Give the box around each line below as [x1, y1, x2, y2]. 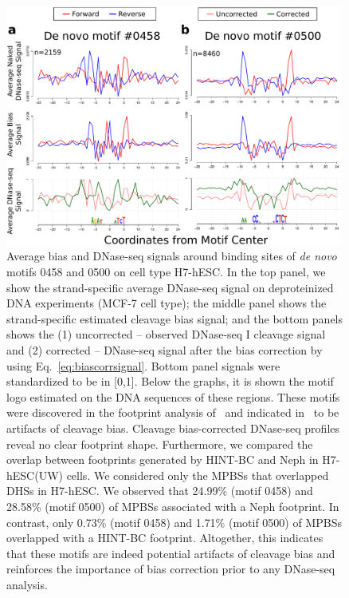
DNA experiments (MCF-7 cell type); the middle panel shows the [6, 295, 327, 311]
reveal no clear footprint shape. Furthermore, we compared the [6, 435, 313, 452]
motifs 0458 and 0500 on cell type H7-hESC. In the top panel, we [6, 263, 326, 279]
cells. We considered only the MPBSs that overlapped [66, 466, 329, 483]
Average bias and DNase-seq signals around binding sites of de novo [6, 248, 337, 264]
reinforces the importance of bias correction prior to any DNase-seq [6, 560, 335, 577]
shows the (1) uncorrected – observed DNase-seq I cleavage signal [6, 326, 326, 343]
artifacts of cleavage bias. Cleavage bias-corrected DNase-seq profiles [6, 419, 340, 436]
